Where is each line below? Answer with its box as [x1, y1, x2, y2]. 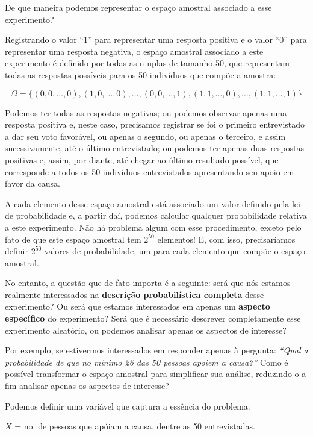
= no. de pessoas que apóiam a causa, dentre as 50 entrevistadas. [14, 420, 255, 432]
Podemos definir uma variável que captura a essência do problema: [5, 399, 250, 412]
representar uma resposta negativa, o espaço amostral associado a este [5, 45, 264, 57]
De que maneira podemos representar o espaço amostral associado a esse [5, 1, 272, 13]
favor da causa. [5, 177, 60, 190]
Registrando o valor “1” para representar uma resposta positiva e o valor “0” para [5, 33, 307, 46]
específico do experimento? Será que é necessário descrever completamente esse [5, 312, 301, 325]
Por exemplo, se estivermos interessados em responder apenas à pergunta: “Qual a [5, 344, 308, 357]
